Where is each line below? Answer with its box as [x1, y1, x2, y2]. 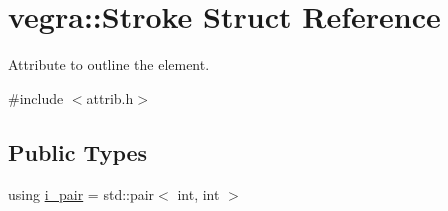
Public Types [8, 136, 148, 167]
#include [8, 87, 64, 108]
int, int [177, 183, 220, 204]
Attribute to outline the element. [8, 54, 210, 75]
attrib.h [86, 87, 134, 108]
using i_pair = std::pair [8, 183, 155, 204]
